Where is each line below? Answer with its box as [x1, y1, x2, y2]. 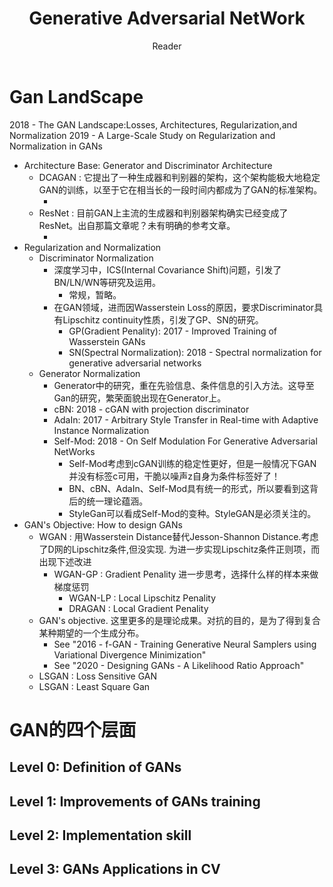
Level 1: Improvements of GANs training [9, 793, 261, 810]
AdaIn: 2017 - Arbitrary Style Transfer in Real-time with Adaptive [53, 413, 319, 426]
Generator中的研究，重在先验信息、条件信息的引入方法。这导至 [53, 379, 315, 391]
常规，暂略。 [68, 288, 122, 301]
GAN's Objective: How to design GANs [23, 518, 183, 531]
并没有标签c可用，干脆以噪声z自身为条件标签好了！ [68, 470, 281, 482]
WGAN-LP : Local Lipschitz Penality [68, 592, 217, 604]
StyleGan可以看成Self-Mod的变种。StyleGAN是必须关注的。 [68, 507, 317, 519]
